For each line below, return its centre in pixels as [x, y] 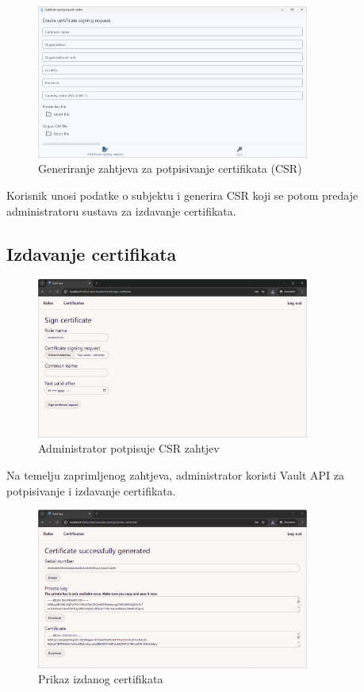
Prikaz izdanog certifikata [101, 679]
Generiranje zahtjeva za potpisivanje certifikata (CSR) [170, 168]
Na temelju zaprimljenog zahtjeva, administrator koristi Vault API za [175, 474]
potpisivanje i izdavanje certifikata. [91, 490]
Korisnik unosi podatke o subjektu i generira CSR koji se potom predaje [182, 195]
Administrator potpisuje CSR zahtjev [129, 448]
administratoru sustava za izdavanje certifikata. [121, 210]
